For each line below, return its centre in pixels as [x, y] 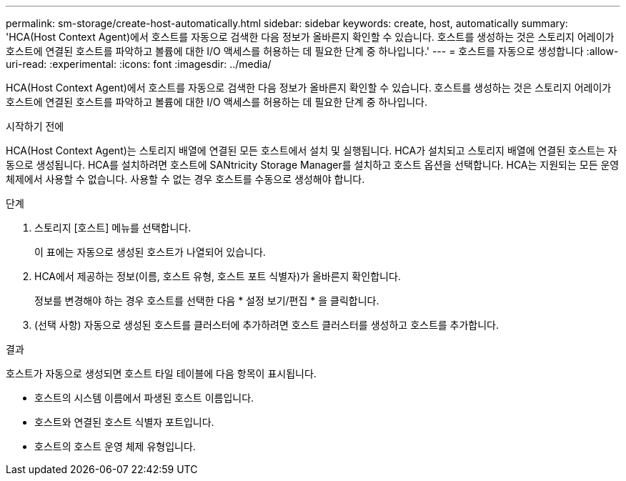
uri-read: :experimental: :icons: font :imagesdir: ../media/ [139, 64]
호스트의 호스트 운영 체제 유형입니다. [115, 446]
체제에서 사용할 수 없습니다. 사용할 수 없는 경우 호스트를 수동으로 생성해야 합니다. [185, 179]
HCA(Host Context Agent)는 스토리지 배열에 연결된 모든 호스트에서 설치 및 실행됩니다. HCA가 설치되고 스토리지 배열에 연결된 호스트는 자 [312, 150]
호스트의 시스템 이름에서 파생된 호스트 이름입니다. [144, 398]
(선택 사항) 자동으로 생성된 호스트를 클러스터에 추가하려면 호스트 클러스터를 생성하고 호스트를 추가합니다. [267, 325]
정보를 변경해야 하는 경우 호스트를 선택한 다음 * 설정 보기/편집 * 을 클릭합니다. [207, 301]
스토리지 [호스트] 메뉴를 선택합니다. [113, 228]
